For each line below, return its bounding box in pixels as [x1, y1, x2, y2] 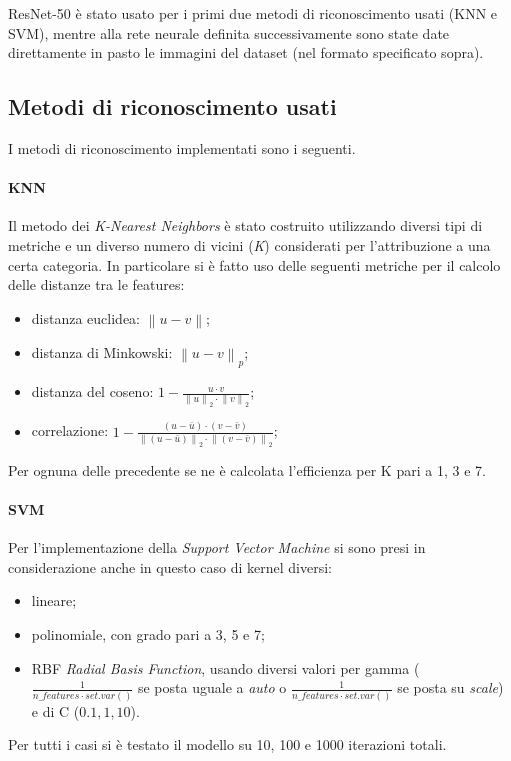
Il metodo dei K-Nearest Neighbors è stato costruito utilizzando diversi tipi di [8, 215, 483, 236]
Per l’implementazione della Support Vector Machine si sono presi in [8, 537, 426, 558]
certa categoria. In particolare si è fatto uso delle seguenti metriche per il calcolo [8, 254, 501, 275]
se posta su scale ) [397, 677, 504, 698]
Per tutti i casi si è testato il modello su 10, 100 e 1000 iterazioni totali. [8, 734, 447, 755]
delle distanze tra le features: [8, 274, 185, 295]
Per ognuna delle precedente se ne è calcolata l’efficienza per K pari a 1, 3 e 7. [8, 459, 486, 480]
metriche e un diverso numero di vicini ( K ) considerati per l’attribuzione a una [8, 234, 491, 255]
